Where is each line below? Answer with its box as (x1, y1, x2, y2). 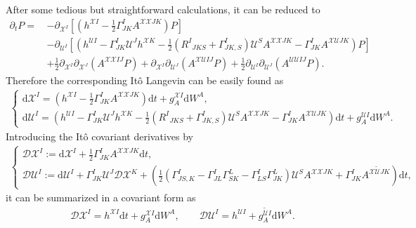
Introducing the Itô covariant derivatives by (6, 128, 193, 143)
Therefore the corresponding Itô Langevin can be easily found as (6, 72, 284, 87)
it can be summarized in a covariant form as (6, 190, 196, 205)
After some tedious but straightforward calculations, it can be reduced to (6, 2, 320, 16)
